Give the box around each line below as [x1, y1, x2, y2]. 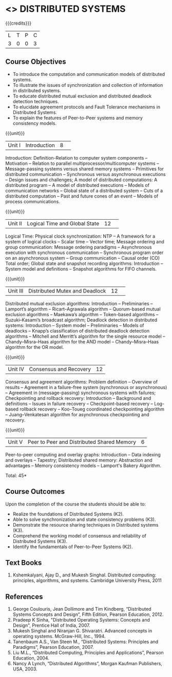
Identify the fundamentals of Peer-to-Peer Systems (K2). [12, 544, 133, 550]
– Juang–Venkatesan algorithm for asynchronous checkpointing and [5, 411, 149, 417]
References [5, 592, 43, 601]
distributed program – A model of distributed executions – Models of [5, 182, 150, 188]
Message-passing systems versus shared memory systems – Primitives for [5, 165, 164, 172]
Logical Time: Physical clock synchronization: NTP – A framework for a [5, 233, 156, 239]
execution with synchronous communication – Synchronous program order [5, 249, 164, 256]
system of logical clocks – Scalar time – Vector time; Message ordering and [5, 238, 164, 244]
